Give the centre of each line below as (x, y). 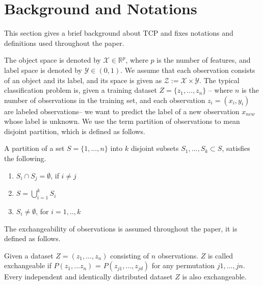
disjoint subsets (155, 148)
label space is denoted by (43, 70)
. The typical (219, 80)
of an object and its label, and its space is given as (83, 80)
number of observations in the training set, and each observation (105, 100)
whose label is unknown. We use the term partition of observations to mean (122, 121)
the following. (25, 158)
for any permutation (183, 265)
